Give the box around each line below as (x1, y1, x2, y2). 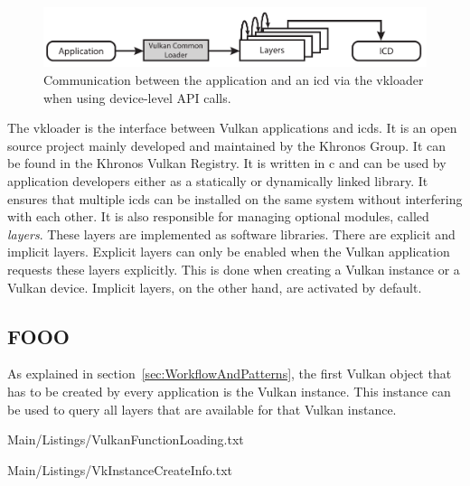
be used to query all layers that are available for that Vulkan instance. (7, 399, 397, 418)
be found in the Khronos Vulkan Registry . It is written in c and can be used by (7, 154, 446, 173)
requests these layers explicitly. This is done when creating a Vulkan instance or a (7, 259, 460, 278)
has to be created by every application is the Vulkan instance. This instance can (7, 381, 451, 400)
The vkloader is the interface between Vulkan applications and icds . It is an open (7, 118, 457, 137)
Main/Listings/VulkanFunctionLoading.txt (7, 430, 244, 449)
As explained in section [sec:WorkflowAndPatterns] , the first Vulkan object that (7, 364, 452, 383)
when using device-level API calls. (43, 88, 231, 107)
